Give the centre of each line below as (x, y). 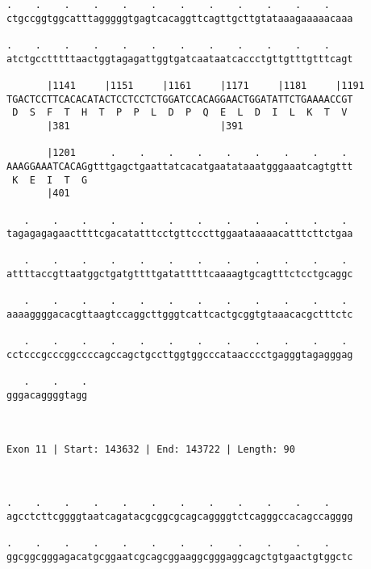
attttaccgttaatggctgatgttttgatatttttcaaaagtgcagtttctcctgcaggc (180, 274)
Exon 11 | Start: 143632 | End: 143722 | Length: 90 (151, 449)
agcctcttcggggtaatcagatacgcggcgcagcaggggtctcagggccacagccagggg (180, 516)
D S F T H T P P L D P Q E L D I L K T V (180, 113)
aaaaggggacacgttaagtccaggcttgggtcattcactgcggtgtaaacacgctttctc (180, 315)
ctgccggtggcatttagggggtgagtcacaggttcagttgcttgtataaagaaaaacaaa (180, 18)
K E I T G (50, 180)
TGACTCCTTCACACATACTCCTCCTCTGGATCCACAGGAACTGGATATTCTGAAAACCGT (180, 99)
